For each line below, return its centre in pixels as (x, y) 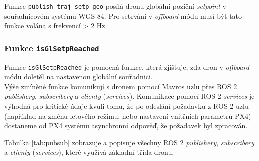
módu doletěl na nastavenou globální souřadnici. (78, 77)
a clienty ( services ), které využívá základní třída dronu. (89, 152)
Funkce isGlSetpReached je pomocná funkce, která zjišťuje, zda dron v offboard (127, 67)
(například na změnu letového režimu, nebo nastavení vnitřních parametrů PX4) (128, 116)
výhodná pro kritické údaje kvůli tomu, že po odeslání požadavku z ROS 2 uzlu (126, 106)
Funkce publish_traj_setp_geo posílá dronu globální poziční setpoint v (115, 6)
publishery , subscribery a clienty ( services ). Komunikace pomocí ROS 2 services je (129, 96)
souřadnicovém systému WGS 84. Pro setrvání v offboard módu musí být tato (123, 16)
